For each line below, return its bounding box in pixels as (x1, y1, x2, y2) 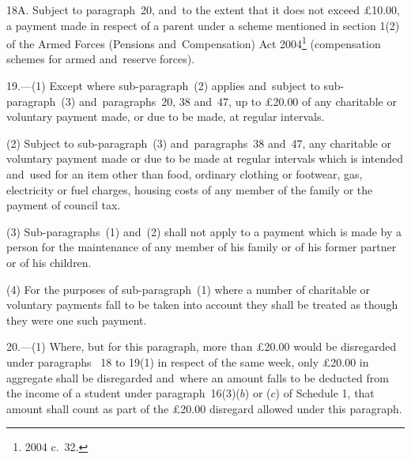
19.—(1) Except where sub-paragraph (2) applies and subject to (6, 77, 320, 94)
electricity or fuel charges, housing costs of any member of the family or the (6, 181, 373, 198)
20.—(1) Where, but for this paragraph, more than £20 (6, 338, 276, 355)
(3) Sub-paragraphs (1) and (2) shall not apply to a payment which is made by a (6, 223, 402, 239)
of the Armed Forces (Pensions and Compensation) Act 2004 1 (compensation (6, 33, 381, 51)
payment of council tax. (6, 197, 121, 213)
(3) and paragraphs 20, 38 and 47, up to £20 (61, 92, 285, 109)
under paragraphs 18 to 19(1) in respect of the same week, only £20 (6, 353, 342, 370)
